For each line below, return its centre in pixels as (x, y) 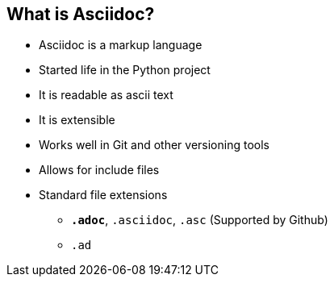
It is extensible (77, 120)
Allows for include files (99, 170)
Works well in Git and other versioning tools (154, 145)
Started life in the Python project (125, 70)
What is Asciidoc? (81, 14)
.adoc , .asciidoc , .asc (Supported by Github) (200, 220)
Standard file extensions (103, 195)
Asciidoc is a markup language (121, 45)
